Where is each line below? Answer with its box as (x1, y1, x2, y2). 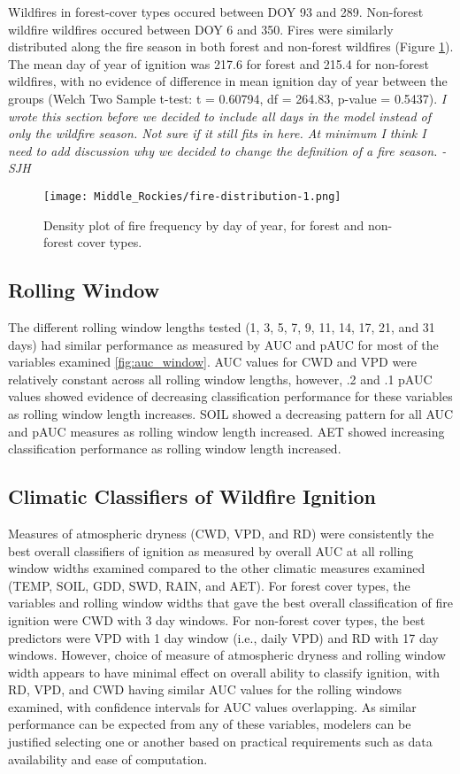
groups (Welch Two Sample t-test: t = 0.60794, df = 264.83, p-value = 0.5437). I (8, 89, 447, 107)
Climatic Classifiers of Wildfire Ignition (8, 483, 376, 510)
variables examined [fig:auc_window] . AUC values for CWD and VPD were (8, 352, 418, 371)
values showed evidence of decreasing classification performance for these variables (8, 387, 453, 406)
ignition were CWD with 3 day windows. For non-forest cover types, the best (8, 610, 425, 629)
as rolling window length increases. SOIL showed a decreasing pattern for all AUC (8, 404, 454, 422)
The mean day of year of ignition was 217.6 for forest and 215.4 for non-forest (8, 54, 430, 73)
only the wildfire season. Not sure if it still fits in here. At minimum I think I (8, 124, 426, 143)
